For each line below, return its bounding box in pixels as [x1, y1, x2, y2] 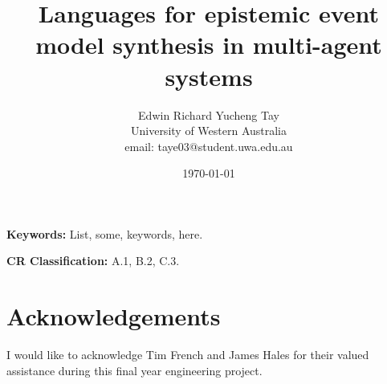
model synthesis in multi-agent [35, 28, 382, 61]
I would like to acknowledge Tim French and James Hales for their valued [6, 346, 369, 363]
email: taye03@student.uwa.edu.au [124, 137, 293, 154]
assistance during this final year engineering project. [6, 362, 263, 378]
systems [165, 59, 253, 92]
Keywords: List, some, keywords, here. [6, 225, 203, 242]
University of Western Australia [130, 122, 287, 139]
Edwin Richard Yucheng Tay [138, 106, 279, 123]
